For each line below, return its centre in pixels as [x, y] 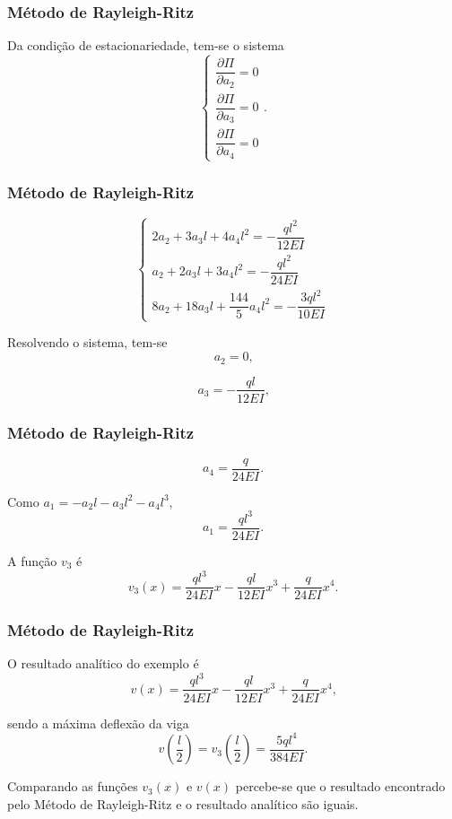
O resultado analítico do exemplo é [103, 663]
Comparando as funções [73, 786]
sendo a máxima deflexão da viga [98, 723]
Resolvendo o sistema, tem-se [87, 342]
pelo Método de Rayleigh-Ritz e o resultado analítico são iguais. [183, 803]
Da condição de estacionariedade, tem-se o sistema [146, 45]
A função [32, 561]
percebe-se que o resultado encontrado [340, 786]
